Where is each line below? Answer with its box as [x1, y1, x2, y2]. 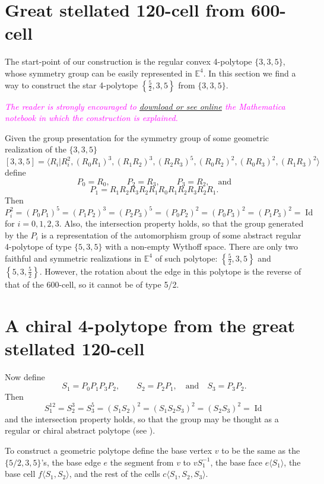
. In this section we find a [203, 66, 296, 79]
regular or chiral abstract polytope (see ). [5, 424, 155, 437]
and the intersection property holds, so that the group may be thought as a [5, 412, 279, 425]
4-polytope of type [5, 240, 72, 253]
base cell [5, 467, 36, 480]
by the [5, 228, 28, 241]
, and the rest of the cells [69, 467, 160, 480]
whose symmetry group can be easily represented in [5, 66, 192, 79]
